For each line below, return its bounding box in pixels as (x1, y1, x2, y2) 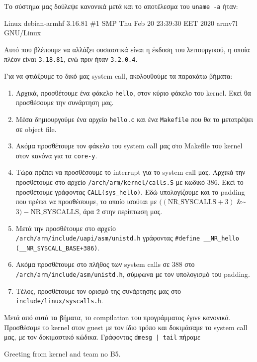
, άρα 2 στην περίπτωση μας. (79, 206, 163, 216)
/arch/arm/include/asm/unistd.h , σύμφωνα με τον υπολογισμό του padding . (15, 269, 251, 279)
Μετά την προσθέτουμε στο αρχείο (15, 223, 116, 233)
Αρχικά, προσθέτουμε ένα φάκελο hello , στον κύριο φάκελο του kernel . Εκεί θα (15, 87, 251, 98)
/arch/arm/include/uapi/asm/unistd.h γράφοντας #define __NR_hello (15, 233, 239, 243)
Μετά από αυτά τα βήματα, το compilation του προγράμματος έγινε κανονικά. (4, 312, 231, 322)
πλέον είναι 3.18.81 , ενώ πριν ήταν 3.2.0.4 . (4, 54, 138, 64)
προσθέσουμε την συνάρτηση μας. (15, 97, 114, 108)
